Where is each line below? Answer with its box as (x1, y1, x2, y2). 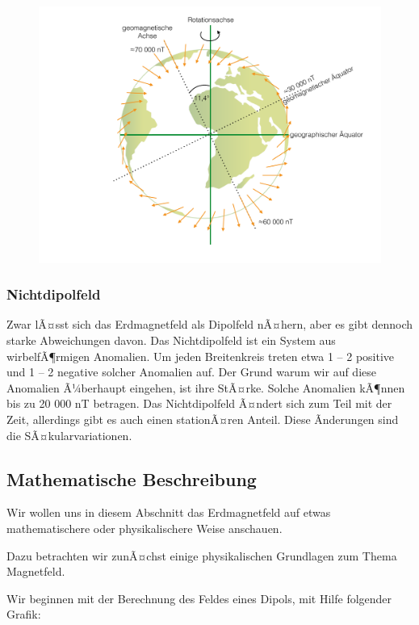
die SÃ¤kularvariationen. (6, 426, 132, 443)
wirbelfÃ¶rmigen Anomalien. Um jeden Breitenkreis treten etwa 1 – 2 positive (6, 347, 395, 364)
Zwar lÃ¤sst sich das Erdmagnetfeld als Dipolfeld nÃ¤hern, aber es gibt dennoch (6, 316, 413, 333)
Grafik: (6, 606, 41, 623)
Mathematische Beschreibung (6, 466, 257, 491)
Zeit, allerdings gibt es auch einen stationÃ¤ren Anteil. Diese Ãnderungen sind (6, 410, 399, 427)
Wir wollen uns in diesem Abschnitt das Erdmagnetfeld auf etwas (6, 504, 331, 521)
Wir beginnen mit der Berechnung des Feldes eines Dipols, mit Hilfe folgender (6, 589, 392, 606)
